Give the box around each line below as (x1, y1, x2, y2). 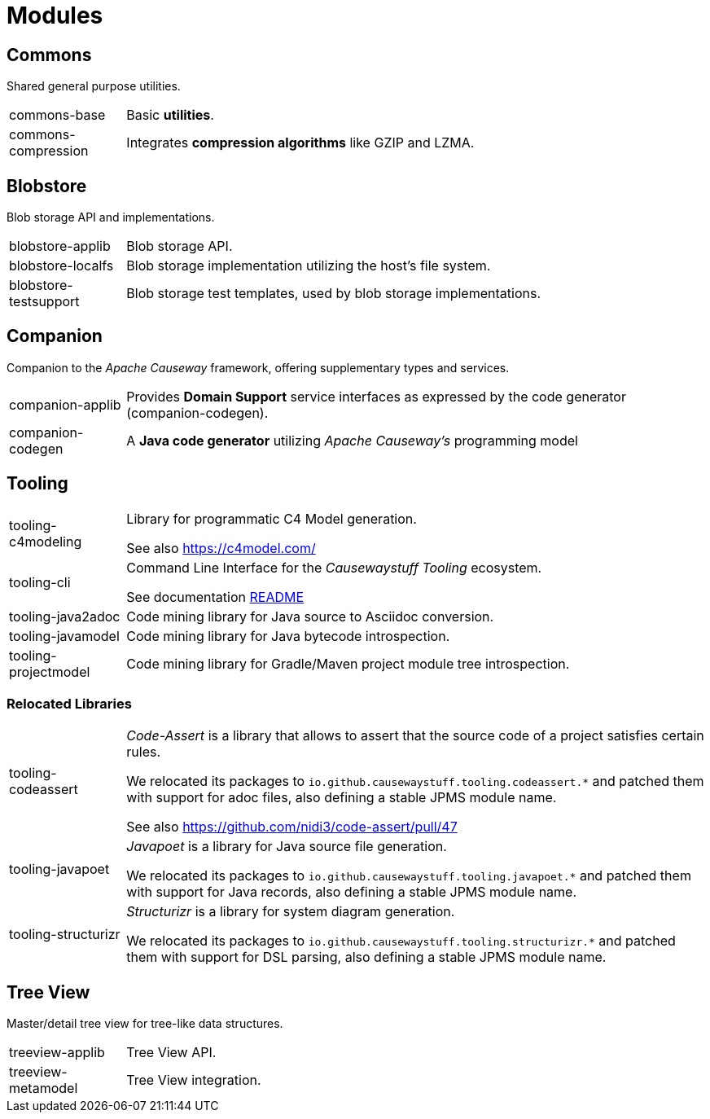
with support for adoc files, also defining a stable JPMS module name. (126, 789, 557, 806)
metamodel (9, 1080, 78, 1097)
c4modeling (9, 533, 82, 550)
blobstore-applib (9, 238, 111, 255)
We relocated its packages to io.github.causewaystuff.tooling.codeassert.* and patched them (126, 773, 704, 790)
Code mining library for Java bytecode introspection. (126, 627, 450, 644)
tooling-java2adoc (9, 608, 121, 625)
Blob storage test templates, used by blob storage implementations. (126, 285, 541, 302)
